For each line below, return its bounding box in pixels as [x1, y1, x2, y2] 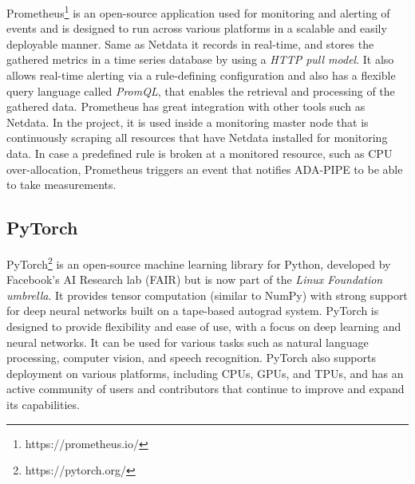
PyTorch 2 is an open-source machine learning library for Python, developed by [6, 253, 391, 272]
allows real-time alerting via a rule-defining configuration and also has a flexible [6, 67, 396, 84]
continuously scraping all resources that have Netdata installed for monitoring [6, 129, 388, 146]
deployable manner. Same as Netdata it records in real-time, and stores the [6, 35, 374, 52]
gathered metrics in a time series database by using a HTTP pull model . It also [6, 51, 394, 68]
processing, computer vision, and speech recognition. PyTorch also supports [6, 349, 376, 366]
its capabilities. [6, 395, 80, 412]
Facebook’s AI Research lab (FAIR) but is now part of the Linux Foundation [6, 271, 383, 288]
